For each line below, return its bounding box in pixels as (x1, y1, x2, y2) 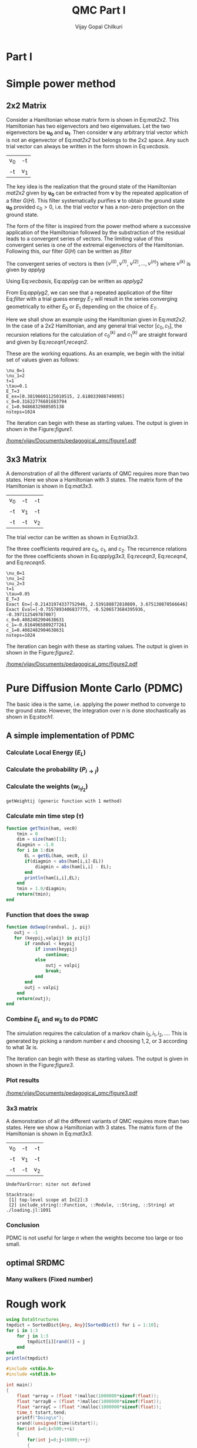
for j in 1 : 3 (16, 1333, 49, 1339)
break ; (45, 968, 62, 974)
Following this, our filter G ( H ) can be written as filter (6, 248, 132, 255)
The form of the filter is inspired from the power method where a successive (6, 222, 191, 229)
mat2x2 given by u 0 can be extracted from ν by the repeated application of (6, 190, 189, 198)
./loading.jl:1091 (6, 1207, 51, 1213)
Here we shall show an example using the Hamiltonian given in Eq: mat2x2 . (6, 315, 186, 323)
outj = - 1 (14, 930, 38, 936)
